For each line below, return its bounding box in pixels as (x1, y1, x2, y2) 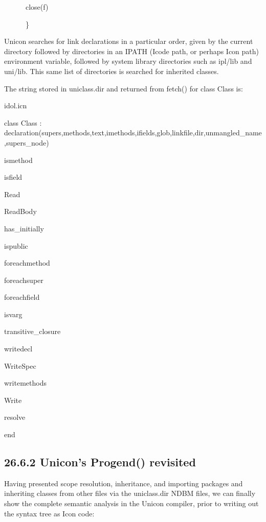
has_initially (4, 223, 44, 233)
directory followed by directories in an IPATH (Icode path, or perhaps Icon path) (4, 45, 259, 56)
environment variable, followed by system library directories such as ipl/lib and (4, 56, 252, 66)
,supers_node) (4, 137, 49, 148)
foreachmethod (4, 257, 50, 268)
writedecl (4, 343, 33, 354)
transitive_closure (4, 326, 61, 337)
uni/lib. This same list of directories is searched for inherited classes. (4, 65, 219, 76)
